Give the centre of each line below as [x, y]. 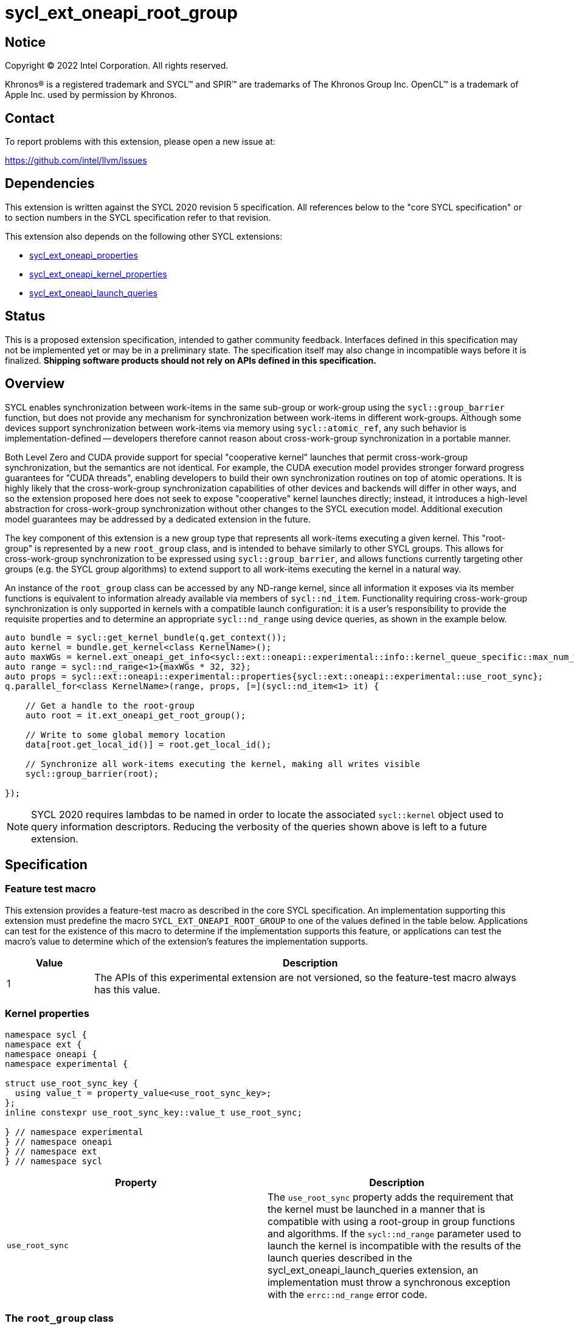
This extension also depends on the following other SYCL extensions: [144, 236]
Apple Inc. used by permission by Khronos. [91, 95]
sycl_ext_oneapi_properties [84, 255]
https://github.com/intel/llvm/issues [76, 161]
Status [25, 316]
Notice [26, 42]
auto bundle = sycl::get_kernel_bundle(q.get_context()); [146, 637]
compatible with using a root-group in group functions [391, 1221]
